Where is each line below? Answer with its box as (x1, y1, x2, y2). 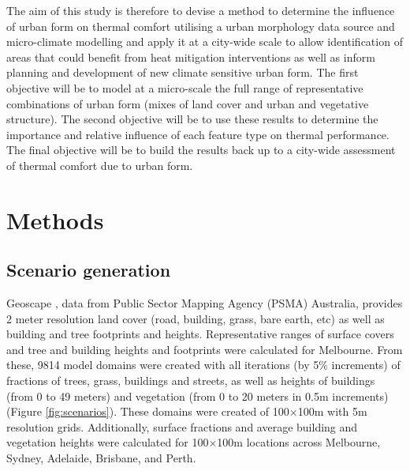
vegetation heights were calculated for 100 (6, 434, 209, 450)
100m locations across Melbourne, (217, 434, 381, 450)
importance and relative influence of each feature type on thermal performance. (6, 126, 389, 142)
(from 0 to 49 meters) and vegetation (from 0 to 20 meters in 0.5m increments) (6, 387, 389, 404)
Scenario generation (6, 258, 171, 282)
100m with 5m (297, 403, 367, 420)
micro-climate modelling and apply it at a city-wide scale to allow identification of (6, 33, 403, 50)
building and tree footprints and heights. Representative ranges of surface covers (6, 326, 394, 342)
